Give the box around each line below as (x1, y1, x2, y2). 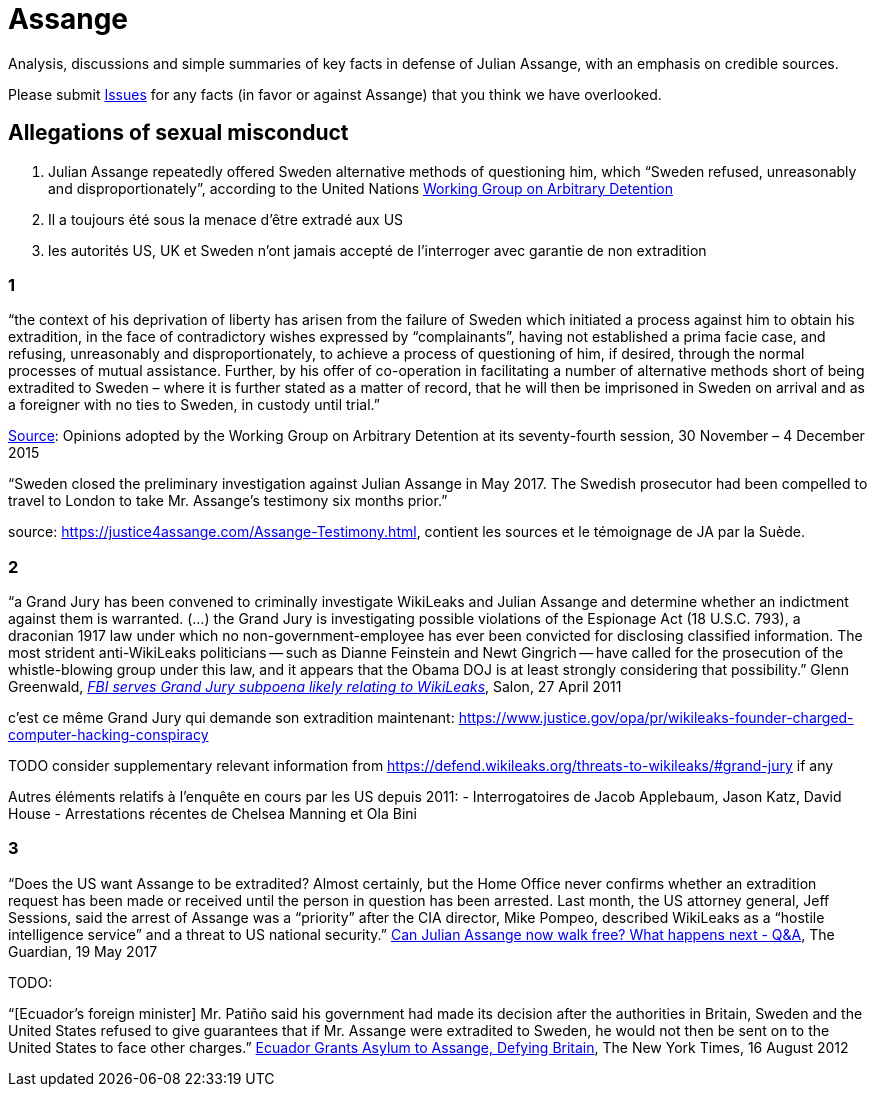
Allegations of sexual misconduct (8, 120, 349, 146)
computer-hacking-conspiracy (8, 726, 209, 744)
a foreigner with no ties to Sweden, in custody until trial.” (8, 396, 381, 414)
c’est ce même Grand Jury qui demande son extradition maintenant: (8, 709, 455, 727)
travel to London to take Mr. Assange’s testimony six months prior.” (8, 492, 448, 510)
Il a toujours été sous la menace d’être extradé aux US (48, 210, 404, 228)
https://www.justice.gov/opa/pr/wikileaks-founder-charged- (458, 709, 854, 727)
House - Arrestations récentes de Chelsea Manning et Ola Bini (8, 805, 417, 823)
